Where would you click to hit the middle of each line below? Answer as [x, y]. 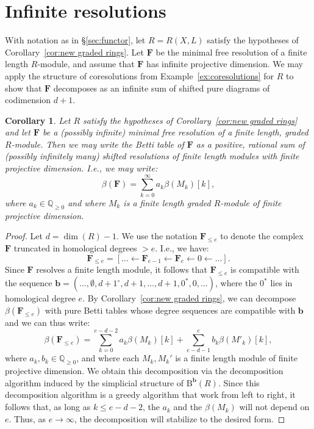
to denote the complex [262, 236]
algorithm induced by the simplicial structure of [95, 382]
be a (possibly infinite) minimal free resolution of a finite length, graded [176, 132]
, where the [236, 283]
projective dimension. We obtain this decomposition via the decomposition [144, 371]
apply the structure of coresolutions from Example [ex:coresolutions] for [140, 75]
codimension [28, 100]
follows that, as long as [48, 407]
